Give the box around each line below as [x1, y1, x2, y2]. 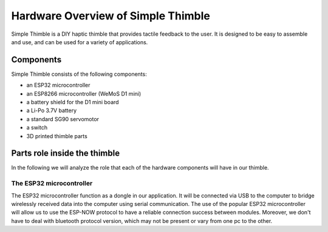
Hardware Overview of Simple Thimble [11, 9, 211, 22]
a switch [26, 124, 48, 131]
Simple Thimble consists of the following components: [11, 70, 147, 78]
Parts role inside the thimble [11, 148, 120, 159]
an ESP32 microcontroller [26, 82, 91, 89]
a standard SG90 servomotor [26, 115, 100, 122]
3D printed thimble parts [26, 132, 87, 139]
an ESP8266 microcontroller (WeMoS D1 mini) [26, 90, 142, 97]
